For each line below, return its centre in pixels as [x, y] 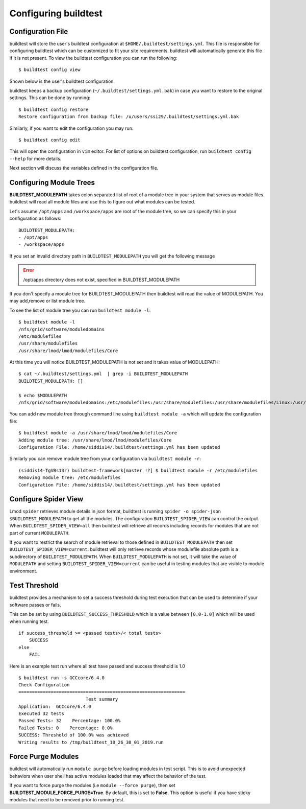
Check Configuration [44, 685]
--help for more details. [35, 158]
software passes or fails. [35, 605]
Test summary [102, 699]
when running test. [29, 621]
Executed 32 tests [42, 713]
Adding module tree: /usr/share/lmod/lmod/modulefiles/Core [95, 440]
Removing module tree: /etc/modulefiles [70, 478]
